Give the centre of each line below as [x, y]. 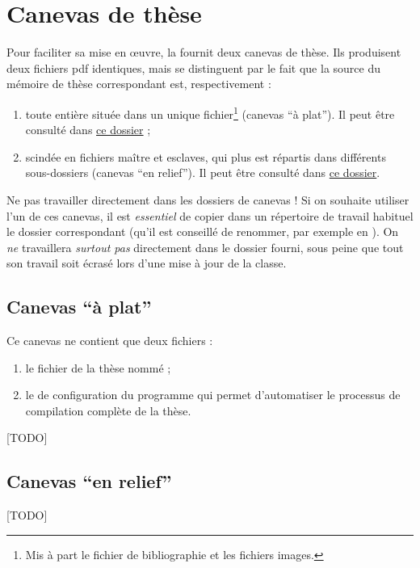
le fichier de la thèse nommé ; [98, 367]
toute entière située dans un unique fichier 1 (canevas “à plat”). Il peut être [210, 112]
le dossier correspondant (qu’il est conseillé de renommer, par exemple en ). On [203, 231]
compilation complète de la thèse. [108, 410]
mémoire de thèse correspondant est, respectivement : [139, 84]
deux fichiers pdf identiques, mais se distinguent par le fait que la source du [193, 67]
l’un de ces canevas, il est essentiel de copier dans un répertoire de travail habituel [210, 215]
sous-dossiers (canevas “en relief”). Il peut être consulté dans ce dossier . [203, 173]
